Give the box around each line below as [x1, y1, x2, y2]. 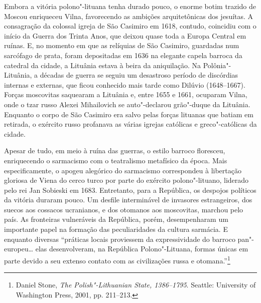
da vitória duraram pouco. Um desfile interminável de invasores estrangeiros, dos [4, 194, 252, 205]
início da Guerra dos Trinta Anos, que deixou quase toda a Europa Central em [4, 30, 246, 41]
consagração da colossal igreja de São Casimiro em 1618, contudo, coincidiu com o [4, 21, 256, 31]
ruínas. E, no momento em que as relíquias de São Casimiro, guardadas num [4, 40, 239, 51]
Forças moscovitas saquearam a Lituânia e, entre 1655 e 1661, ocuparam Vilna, [4, 89, 247, 100]
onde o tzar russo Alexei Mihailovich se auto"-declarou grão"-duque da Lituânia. [4, 99, 250, 109]
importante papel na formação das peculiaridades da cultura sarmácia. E [4, 224, 228, 234]
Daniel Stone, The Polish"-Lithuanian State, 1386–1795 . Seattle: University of [16, 279, 256, 290]
